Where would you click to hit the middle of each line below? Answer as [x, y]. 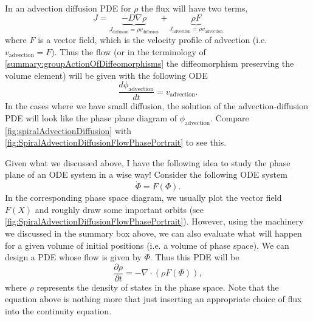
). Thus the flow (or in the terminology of [129, 51]
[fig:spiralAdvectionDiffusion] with [68, 130]
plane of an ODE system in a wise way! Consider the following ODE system [146, 174]
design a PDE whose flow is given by [73, 257]
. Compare [229, 117]
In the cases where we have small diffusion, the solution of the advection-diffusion [157, 106]
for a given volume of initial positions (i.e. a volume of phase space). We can [147, 245]
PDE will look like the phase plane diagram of [91, 117]
